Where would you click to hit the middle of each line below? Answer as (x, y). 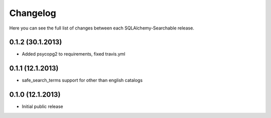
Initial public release (43, 106)
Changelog (33, 13)
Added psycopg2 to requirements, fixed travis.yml (74, 54)
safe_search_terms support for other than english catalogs (82, 80)
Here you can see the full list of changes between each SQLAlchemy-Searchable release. (102, 28)
